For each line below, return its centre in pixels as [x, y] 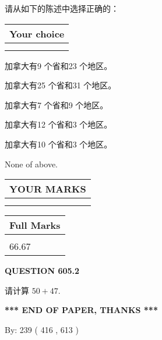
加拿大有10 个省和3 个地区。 [59, 144]
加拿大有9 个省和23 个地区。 [59, 65]
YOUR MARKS [48, 189]
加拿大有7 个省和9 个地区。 [57, 104]
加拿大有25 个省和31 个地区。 [61, 85]
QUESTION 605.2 [42, 271]
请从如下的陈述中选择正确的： [62, 8]
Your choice [37, 33]
